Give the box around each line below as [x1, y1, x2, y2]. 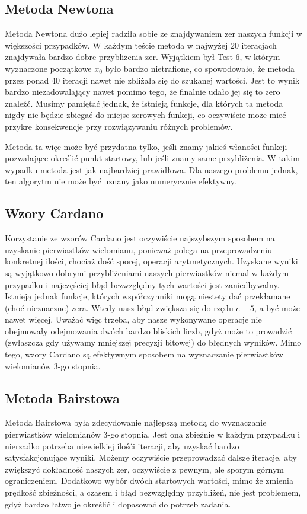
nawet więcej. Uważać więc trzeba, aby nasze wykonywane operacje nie [5, 313, 262, 325]
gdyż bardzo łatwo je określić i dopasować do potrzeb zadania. [5, 497, 231, 510]
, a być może [254, 301, 300, 314]
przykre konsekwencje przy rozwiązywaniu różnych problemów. [5, 120, 233, 132]
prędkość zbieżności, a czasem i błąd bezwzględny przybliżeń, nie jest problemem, [5, 486, 301, 499]
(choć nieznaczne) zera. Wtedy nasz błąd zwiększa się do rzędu [5, 301, 234, 314]
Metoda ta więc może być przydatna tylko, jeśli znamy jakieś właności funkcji [5, 140, 287, 152]
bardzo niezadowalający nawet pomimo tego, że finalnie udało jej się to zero [5, 85, 280, 98]
